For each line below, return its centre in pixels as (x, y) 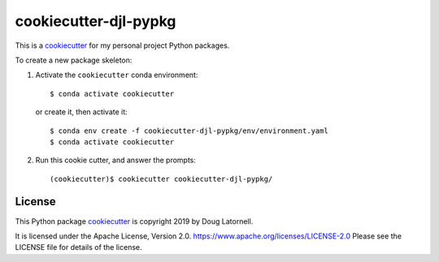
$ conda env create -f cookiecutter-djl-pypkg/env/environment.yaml (189, 131)
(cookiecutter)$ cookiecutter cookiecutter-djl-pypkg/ (161, 179)
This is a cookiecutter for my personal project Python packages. (122, 45)
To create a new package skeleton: (74, 60)
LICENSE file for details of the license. (78, 247)
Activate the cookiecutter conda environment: (117, 75)
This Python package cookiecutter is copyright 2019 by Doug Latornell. (134, 221)
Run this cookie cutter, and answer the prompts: (116, 160)
